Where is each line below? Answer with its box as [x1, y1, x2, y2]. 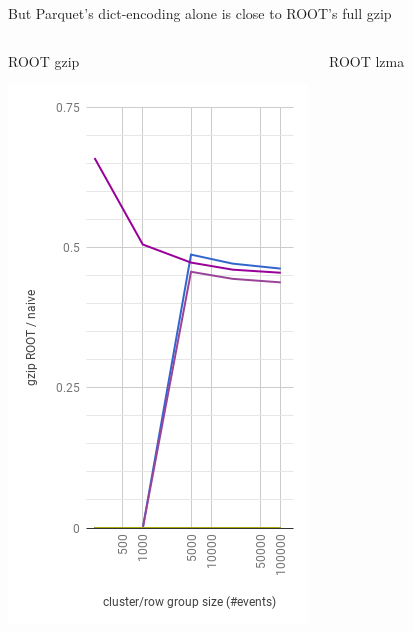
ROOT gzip [8, 50, 80, 71]
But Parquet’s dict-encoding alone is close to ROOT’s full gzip [8, 3, 392, 23]
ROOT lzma [329, 50, 405, 71]
